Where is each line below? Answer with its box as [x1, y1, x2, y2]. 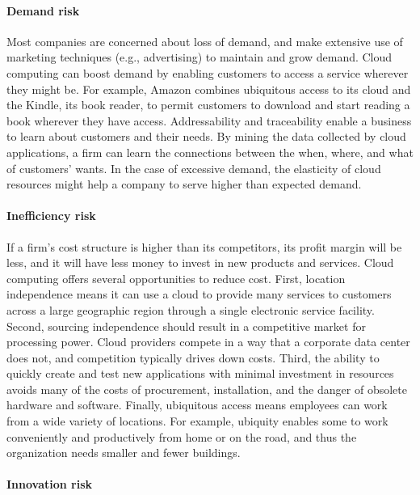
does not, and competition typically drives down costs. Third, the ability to [6, 349, 380, 366]
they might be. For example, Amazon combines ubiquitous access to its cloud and [6, 80, 411, 97]
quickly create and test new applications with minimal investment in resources [6, 365, 394, 382]
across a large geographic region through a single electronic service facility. [6, 301, 375, 318]
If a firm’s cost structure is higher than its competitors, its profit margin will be [6, 238, 402, 255]
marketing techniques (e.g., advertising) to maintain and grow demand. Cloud [6, 49, 393, 66]
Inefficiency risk [6, 207, 96, 224]
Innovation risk [6, 476, 93, 493]
